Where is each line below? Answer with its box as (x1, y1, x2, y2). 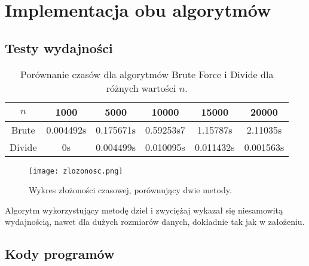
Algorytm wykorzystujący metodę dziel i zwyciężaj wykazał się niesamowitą (5, 203, 283, 216)
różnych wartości (106, 81, 176, 95)
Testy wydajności (5, 38, 113, 57)
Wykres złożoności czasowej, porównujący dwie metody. (29, 184, 232, 196)
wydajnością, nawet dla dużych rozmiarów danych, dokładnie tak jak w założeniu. (5, 215, 305, 228)
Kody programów (5, 245, 115, 263)
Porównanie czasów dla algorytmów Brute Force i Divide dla (20, 67, 274, 81)
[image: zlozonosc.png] (29, 166, 123, 175)
